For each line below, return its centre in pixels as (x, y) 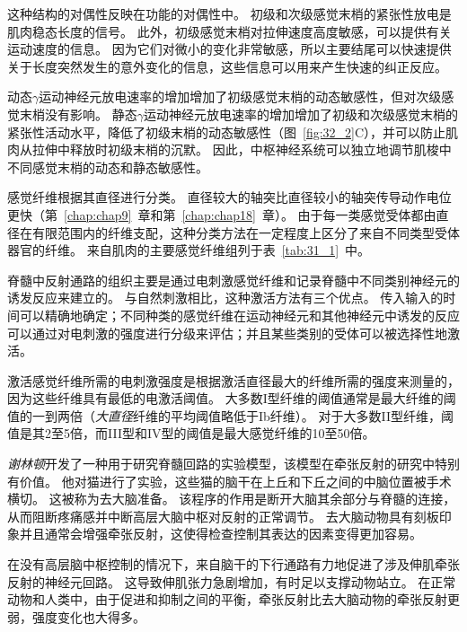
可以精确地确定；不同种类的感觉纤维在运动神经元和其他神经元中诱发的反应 (239, 315)
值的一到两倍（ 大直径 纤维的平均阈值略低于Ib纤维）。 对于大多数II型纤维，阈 (230, 415)
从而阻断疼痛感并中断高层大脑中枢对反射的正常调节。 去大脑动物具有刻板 (223, 516)
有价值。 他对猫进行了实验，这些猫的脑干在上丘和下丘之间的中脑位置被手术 (229, 481)
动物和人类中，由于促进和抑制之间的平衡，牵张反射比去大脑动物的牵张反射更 (233, 599)
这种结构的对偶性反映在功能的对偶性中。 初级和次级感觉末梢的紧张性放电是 (229, 13)
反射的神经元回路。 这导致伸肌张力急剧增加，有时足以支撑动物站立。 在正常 (232, 581)
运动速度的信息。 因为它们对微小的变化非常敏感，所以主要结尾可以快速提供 (229, 49)
